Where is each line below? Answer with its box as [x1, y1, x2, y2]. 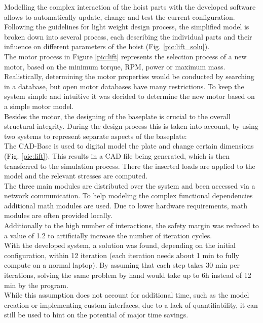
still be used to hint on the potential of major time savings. [4, 309, 189, 320]
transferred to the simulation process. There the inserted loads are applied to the [4, 160, 255, 171]
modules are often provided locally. [4, 210, 112, 221]
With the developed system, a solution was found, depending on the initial [4, 240, 236, 250]
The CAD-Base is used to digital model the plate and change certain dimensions [4, 140, 254, 151]
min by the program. [4, 279, 68, 290]
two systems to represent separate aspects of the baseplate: [4, 130, 187, 141]
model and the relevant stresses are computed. [4, 170, 148, 181]
